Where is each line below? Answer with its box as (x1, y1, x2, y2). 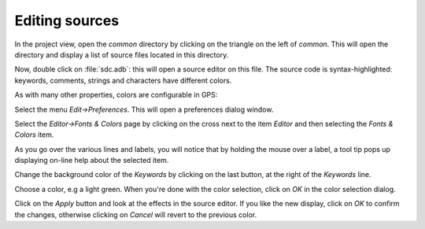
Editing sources (14, 12, 120, 29)
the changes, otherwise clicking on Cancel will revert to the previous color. (14, 209, 257, 220)
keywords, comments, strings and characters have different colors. (14, 76, 232, 85)
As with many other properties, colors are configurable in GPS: (14, 90, 218, 100)
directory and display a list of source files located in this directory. (14, 50, 229, 59)
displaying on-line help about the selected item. (14, 156, 169, 165)
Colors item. (14, 130, 54, 139)
